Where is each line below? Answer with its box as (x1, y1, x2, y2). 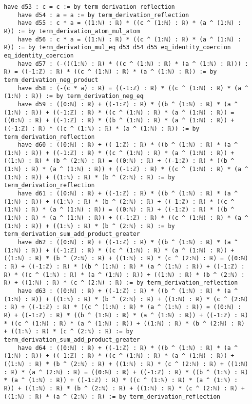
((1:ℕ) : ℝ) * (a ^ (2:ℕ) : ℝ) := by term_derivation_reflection (4, 393, 220, 400)
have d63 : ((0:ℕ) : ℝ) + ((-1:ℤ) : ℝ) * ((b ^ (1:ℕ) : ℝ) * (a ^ (18, 287, 238, 294)
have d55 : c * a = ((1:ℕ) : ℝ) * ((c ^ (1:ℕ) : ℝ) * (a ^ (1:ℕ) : (18, 19, 241, 27)
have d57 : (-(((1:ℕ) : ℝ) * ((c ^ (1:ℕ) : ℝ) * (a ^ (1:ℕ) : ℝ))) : (18, 60, 249, 67)
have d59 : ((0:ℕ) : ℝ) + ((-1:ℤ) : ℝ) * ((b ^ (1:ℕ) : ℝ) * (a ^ (18, 100, 238, 108)
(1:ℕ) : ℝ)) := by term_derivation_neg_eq (4, 93, 144, 100)
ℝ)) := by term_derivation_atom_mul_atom (4, 27, 140, 35)
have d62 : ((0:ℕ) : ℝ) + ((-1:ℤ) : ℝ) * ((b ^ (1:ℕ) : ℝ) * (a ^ (18, 239, 238, 246)
